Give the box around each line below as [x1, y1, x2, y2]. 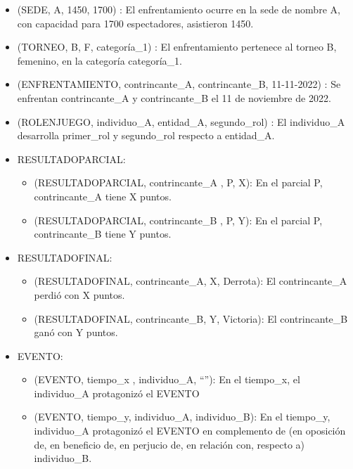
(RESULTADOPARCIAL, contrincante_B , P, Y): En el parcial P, [34, 212, 323, 227]
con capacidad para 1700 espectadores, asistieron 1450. [17, 15, 254, 30]
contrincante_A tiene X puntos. [34, 188, 172, 203]
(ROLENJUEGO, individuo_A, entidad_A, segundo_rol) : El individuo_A [17, 114, 345, 129]
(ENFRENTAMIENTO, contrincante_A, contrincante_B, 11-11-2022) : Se [17, 77, 341, 91]
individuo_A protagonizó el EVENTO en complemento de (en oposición [34, 423, 346, 438]
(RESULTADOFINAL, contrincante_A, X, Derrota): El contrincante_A [34, 274, 347, 288]
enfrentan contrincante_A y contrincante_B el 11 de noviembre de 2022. [17, 90, 331, 105]
